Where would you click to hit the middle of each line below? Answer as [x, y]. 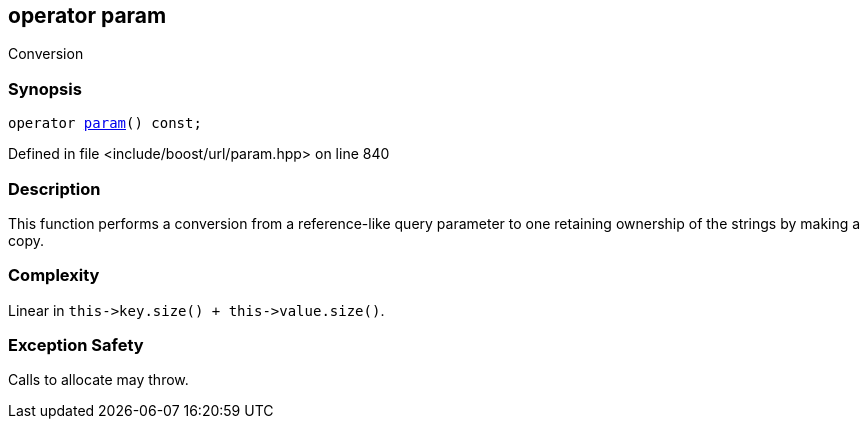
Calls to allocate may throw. [98, 380]
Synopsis [45, 88]
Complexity [54, 275]
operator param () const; [105, 123]
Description [54, 188]
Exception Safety [76, 345]
